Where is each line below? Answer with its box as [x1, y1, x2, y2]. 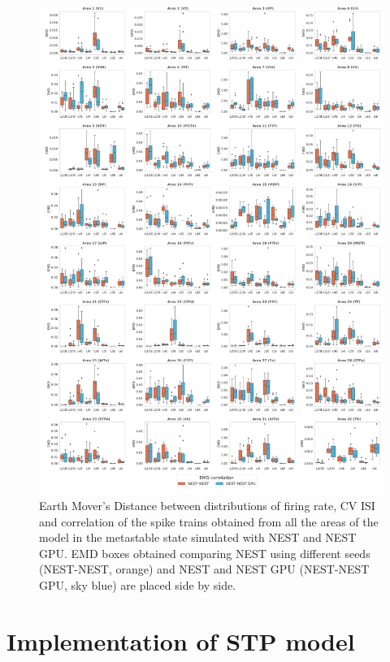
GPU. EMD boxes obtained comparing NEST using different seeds [39, 544, 370, 561]
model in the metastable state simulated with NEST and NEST [39, 529, 357, 546]
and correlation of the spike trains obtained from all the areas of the [39, 513, 379, 530]
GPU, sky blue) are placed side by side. [39, 577, 236, 594]
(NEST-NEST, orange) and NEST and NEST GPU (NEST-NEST [39, 560, 370, 578]
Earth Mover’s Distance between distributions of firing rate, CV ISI [39, 497, 375, 514]
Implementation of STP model [6, 624, 355, 657]
